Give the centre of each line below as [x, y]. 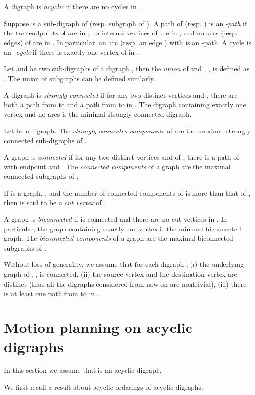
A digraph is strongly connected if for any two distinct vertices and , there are [121, 95]
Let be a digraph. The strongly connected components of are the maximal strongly [127, 130]
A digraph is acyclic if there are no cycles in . [73, 6]
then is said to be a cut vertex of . [55, 202]
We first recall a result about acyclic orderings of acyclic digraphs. [104, 386]
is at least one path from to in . [51, 293]
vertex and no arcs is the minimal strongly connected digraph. [98, 114]
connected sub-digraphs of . [45, 140]
